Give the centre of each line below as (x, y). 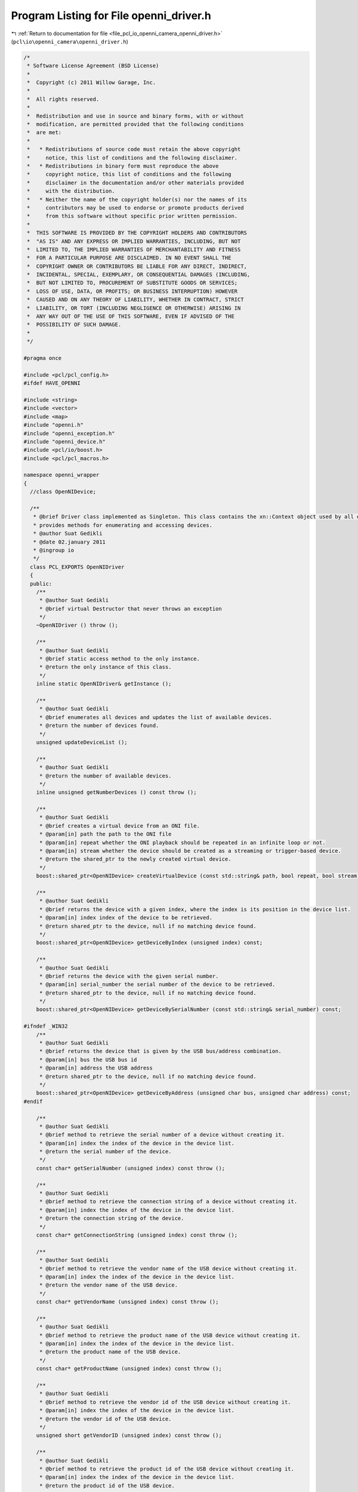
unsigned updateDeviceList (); (82, 742)
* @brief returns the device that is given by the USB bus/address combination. (160, 1051)
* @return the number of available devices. (105, 776)
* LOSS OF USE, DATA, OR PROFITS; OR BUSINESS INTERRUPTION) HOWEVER (132, 291)
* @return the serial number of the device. (105, 1152)
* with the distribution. (71, 191)
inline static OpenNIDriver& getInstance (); (104, 684)
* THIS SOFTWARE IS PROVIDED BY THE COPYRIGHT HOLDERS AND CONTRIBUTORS (137, 233)
